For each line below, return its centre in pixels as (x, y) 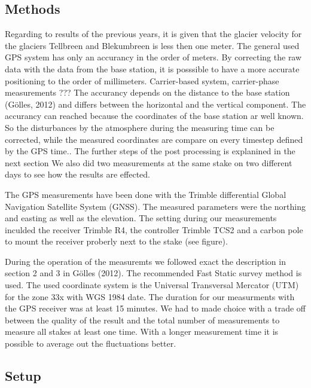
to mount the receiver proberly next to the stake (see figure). (116, 241)
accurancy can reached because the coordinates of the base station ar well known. (154, 116)
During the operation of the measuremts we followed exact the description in (145, 261)
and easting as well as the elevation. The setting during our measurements (141, 218)
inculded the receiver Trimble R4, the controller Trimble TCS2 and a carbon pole (154, 229)
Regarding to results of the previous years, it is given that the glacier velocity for (153, 34)
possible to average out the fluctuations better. (91, 343)
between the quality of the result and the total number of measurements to (142, 320)
